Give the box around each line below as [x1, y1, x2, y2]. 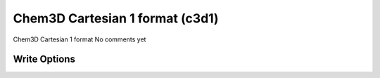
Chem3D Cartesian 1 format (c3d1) [13, 11, 219, 26]
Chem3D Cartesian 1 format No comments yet [13, 35, 146, 44]
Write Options [13, 53, 75, 65]
